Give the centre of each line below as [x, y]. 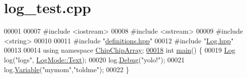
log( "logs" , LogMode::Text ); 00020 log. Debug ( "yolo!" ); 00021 [94, 59]
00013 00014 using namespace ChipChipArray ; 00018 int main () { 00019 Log [120, 50]
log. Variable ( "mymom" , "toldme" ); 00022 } [67, 69]
